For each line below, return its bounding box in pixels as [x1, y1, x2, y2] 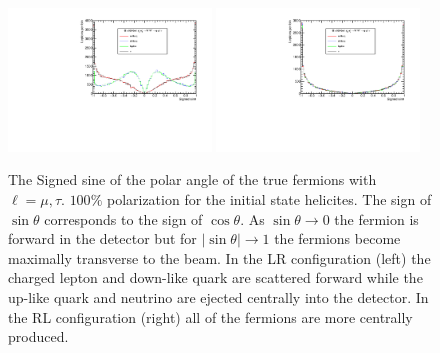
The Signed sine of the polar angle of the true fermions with [8, 169, 377, 190]
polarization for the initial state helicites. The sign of [106, 189, 432, 210]
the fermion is [334, 208, 419, 229]
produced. [8, 326, 69, 347]
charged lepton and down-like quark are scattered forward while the [8, 267, 423, 288]
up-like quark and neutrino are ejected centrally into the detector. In [8, 286, 429, 307]
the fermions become [274, 228, 401, 249]
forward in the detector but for [8, 228, 197, 249]
